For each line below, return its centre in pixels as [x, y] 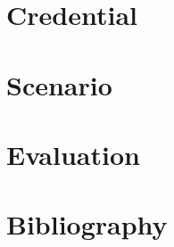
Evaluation [73, 154]
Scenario [59, 84]
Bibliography [87, 224]
